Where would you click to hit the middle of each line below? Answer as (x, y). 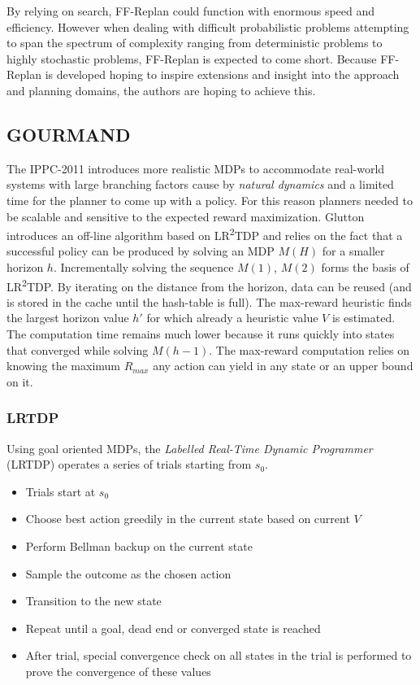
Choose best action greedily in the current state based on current (188, 519)
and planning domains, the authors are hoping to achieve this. (161, 90)
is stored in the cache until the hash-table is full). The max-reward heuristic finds (209, 301)
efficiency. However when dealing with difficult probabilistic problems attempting (208, 26)
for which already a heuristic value (232, 318)
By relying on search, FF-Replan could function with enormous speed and (191, 11)
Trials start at (61, 491)
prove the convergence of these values (118, 671)
